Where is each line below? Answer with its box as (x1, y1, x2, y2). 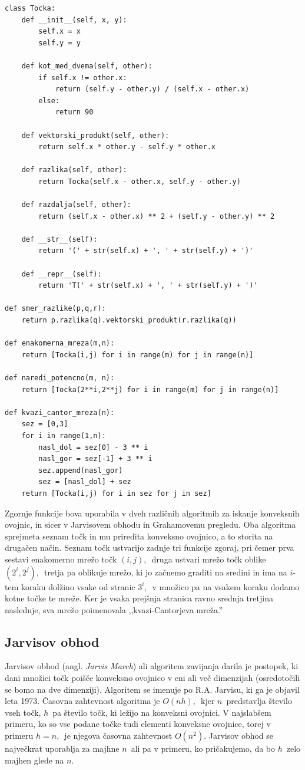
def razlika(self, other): (21, 166, 127, 175)
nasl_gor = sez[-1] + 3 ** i (38, 455, 152, 463)
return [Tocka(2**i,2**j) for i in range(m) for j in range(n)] (21, 385, 279, 394)
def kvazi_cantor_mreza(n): (5, 408, 115, 417)
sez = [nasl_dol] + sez (38, 478, 131, 486)
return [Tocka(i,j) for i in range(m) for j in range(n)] (21, 350, 254, 359)
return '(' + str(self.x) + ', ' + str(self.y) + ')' (38, 246, 254, 255)
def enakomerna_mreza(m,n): (5, 339, 115, 348)
